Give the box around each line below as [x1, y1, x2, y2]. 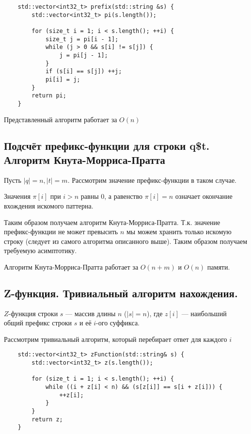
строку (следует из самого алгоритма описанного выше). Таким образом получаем [4, 236, 248, 246]
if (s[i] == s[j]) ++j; [45, 68, 122, 75]
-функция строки [8, 308, 58, 318]
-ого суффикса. [96, 318, 140, 328]
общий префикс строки [4, 318, 72, 328]
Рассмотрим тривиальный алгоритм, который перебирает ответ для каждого [4, 334, 227, 344]
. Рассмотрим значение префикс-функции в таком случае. [67, 175, 236, 185]
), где [146, 308, 163, 318]
